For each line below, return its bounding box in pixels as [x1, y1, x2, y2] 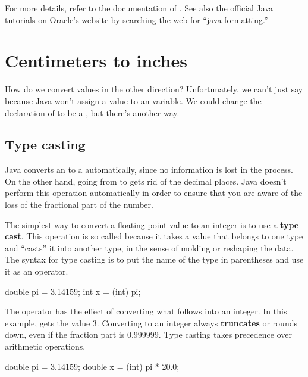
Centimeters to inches [5, 48, 187, 73]
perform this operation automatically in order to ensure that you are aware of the [5, 186, 303, 199]
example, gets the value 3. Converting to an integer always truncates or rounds [5, 316, 297, 329]
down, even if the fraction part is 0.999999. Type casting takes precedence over [5, 328, 292, 341]
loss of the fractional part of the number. [5, 198, 153, 211]
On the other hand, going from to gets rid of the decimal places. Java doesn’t [5, 175, 287, 187]
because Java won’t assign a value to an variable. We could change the [5, 94, 262, 107]
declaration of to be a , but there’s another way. [5, 106, 180, 119]
